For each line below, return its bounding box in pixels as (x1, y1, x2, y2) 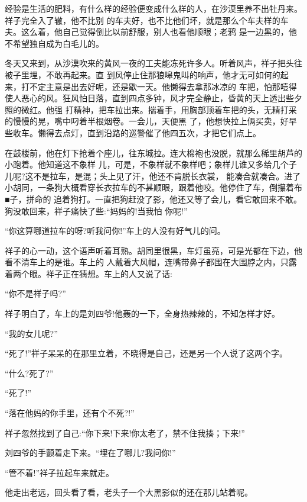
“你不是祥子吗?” (5, 287, 66, 300)
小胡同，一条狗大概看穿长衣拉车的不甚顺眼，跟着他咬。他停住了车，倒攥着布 (5, 181, 302, 194)
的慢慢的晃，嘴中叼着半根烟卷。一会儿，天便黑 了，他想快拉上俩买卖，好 (5, 115, 289, 127)
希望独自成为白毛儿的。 (12, 37, 104, 49)
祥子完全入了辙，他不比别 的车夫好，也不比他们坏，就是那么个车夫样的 (5, 14, 280, 26)
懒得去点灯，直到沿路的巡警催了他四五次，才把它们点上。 (37, 126, 261, 139)
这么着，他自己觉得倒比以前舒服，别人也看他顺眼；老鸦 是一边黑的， (21, 25, 289, 38)
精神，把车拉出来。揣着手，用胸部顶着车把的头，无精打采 (73, 103, 297, 115)
